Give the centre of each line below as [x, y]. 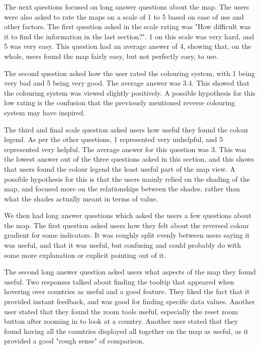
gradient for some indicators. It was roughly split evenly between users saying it [127, 235]
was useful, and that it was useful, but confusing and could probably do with [123, 245]
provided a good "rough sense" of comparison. [74, 341]
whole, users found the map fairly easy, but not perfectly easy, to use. [111, 56]
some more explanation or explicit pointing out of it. [85, 255]
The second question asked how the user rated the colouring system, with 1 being [130, 73]
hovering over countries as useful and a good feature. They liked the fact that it [127, 291]
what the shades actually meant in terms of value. [81, 198]
